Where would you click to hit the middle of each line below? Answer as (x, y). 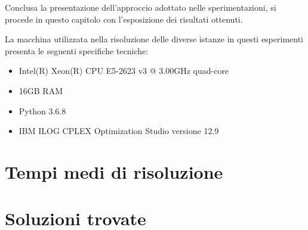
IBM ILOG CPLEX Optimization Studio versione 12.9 (119, 131)
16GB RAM (41, 90)
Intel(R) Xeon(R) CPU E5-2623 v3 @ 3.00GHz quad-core (124, 71)
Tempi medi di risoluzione (114, 171)
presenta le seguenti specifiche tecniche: (77, 50)
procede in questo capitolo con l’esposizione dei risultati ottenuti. (124, 19)
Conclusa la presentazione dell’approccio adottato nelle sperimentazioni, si (141, 7)
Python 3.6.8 (42, 111)
